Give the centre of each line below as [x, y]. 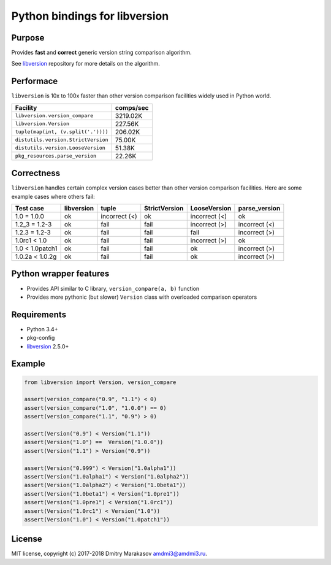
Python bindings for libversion [90, 16]
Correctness [36, 173]
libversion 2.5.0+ [48, 346]
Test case [29, 209]
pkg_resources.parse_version [56, 156]
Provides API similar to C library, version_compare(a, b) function [113, 288]
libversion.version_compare [54, 116]
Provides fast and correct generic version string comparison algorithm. [102, 53]
